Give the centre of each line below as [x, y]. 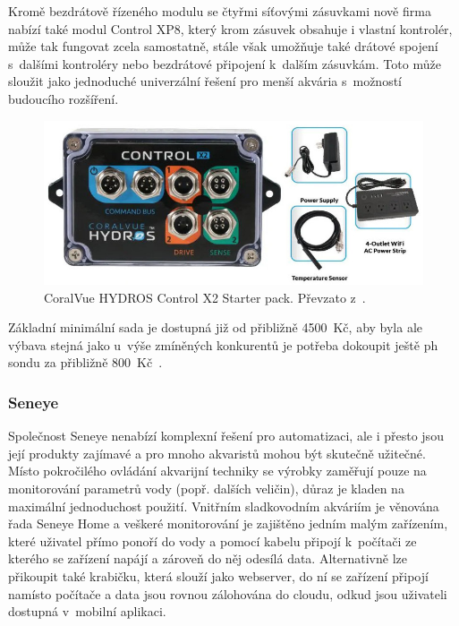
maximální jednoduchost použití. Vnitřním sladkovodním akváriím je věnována [224, 506]
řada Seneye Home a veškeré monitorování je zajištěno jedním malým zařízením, [228, 523]
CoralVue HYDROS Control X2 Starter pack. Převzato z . [205, 297]
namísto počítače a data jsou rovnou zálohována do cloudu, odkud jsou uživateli [228, 593]
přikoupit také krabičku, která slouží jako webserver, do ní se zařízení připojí [218, 576]
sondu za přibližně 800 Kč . [85, 362]
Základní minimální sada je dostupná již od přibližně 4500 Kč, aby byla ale [216, 327]
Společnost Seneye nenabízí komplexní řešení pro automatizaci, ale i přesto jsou [226, 436]
